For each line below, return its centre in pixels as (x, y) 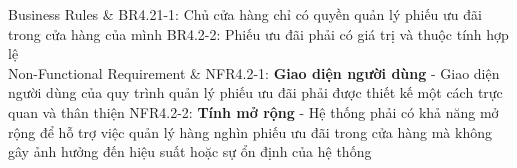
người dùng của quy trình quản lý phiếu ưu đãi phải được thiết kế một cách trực (255, 92)
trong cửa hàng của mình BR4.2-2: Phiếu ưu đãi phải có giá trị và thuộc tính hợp (258, 33)
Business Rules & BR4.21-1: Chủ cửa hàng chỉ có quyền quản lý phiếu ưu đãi (245, 14)
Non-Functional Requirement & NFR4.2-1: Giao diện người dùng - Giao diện (254, 72)
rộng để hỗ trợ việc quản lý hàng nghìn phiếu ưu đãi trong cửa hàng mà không (250, 131)
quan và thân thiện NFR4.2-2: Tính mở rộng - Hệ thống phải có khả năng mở (253, 111)
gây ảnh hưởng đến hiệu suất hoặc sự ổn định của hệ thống (190, 151)
